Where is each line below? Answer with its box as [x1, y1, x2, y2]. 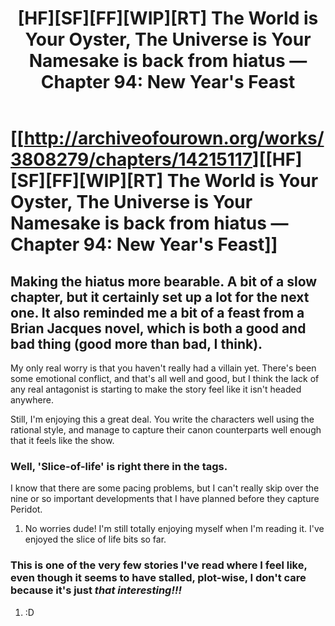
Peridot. [10, 503, 43, 516]
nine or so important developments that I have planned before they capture [10, 493, 320, 505]
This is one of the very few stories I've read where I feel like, [10, 558, 308, 572]
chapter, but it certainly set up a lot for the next [10, 288, 310, 306]
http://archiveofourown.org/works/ [23, 127, 325, 150]
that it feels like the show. [10, 435, 115, 446]
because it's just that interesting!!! [10, 583, 183, 597]
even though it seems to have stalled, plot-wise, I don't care [10, 571, 307, 585]
